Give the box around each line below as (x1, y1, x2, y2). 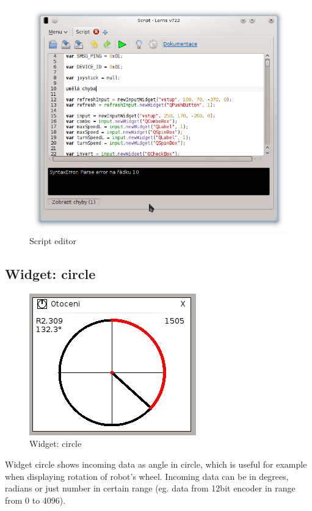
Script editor (29, 234, 77, 247)
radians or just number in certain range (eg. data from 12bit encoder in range (5, 482, 296, 495)
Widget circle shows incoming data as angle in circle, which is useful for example (5, 458, 307, 470)
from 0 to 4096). (5, 493, 66, 506)
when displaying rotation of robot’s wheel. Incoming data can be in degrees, (5, 469, 289, 482)
